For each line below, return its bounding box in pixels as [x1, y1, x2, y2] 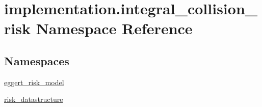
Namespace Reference [36, 18, 193, 39]
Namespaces [4, 52, 69, 68]
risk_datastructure [4, 94, 63, 104]
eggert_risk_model [4, 76, 64, 87]
